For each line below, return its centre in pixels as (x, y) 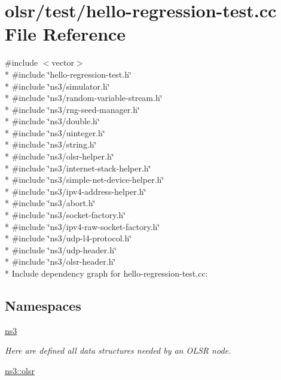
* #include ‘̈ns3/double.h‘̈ (52, 121)
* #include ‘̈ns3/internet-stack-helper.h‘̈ (78, 168)
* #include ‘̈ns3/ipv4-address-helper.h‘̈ (76, 191)
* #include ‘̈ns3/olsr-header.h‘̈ (60, 261)
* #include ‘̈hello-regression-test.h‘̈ (68, 74)
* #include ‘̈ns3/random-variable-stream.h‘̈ (84, 98)
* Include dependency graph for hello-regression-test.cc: (106, 273)
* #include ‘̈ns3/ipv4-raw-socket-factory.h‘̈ (83, 226)
